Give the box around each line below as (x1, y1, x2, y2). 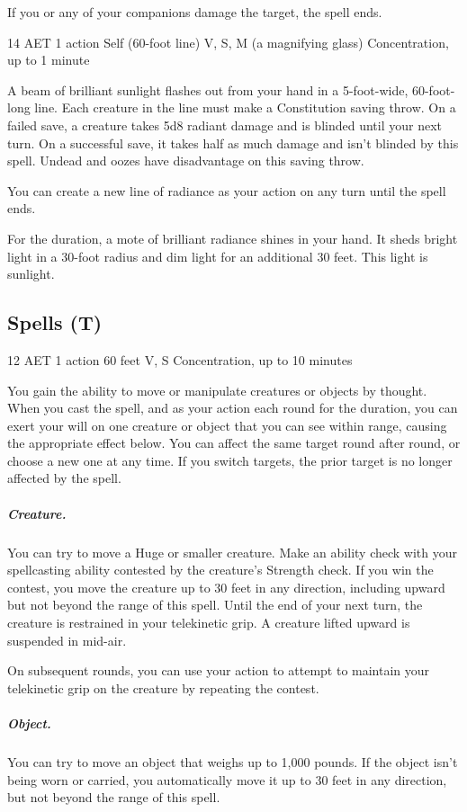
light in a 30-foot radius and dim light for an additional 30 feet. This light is (7, 246, 428, 265)
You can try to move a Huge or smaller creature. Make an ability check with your (7, 542, 457, 561)
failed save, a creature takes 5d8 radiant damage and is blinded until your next (7, 115, 443, 134)
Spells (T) (7, 308, 103, 336)
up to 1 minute (7, 50, 90, 69)
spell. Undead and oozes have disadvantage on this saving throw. (7, 151, 364, 170)
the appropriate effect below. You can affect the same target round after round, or (7, 433, 461, 452)
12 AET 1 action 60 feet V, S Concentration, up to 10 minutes (7, 350, 353, 369)
